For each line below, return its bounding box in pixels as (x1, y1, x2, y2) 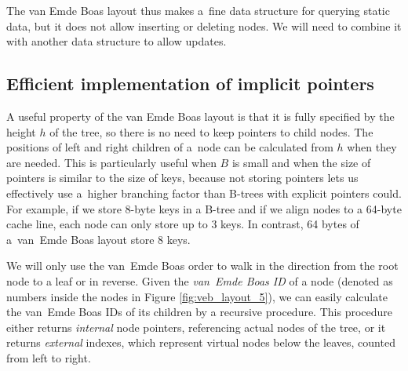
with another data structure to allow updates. (6, 33, 227, 49)
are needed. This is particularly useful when (6, 154, 217, 170)
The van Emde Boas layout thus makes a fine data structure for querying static (6, 2, 390, 18)
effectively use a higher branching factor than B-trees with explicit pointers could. (6, 184, 402, 201)
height (6, 123, 36, 140)
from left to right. (6, 349, 91, 366)
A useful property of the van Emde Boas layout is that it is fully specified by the (6, 107, 395, 124)
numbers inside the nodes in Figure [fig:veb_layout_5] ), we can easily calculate (6, 288, 388, 304)
